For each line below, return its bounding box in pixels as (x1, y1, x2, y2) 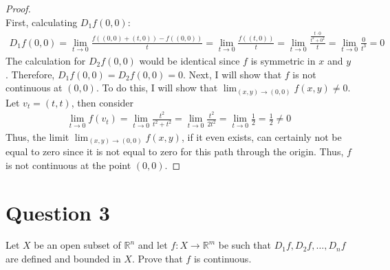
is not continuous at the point (6, 157, 131, 172)
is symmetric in (250, 54, 316, 67)
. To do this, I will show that (96, 80, 218, 95)
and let (138, 238, 168, 252)
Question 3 (6, 198, 110, 226)
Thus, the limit (6, 129, 69, 144)
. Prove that (131, 251, 183, 266)
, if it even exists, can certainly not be (181, 129, 342, 144)
